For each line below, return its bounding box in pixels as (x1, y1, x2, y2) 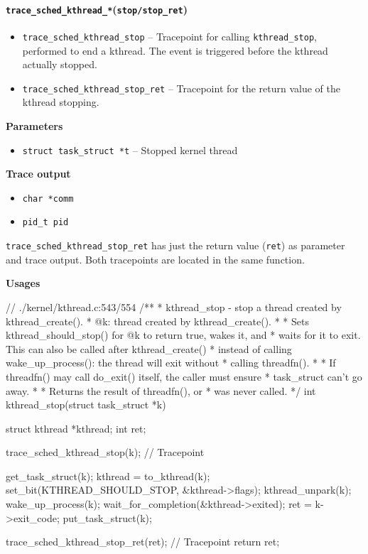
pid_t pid (22, 217, 69, 228)
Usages (6, 276, 40, 290)
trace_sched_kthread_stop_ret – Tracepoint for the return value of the (22, 80, 340, 95)
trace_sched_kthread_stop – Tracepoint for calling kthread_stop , (22, 28, 317, 43)
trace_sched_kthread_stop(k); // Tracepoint (6, 445, 205, 460)
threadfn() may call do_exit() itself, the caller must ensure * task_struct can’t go (6, 369, 362, 384)
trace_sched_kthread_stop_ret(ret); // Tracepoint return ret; (6, 534, 280, 549)
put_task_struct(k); (63, 510, 152, 525)
